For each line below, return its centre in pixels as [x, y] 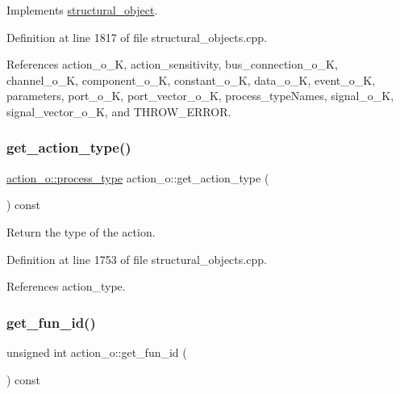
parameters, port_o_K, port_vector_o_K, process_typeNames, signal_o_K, [200, 96]
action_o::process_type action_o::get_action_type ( [138, 177]
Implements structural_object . [82, 10]
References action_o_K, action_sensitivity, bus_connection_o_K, [172, 64]
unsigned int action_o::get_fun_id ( [97, 352]
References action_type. [66, 286]
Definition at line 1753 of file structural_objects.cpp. [137, 259]
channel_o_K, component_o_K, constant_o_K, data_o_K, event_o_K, [191, 80]
